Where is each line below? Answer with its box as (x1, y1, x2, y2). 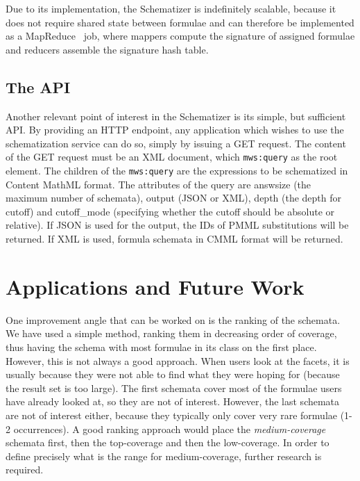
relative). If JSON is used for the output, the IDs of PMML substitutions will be (6, 218, 349, 232)
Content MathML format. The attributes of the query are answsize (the (6, 177, 311, 191)
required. (6, 462, 44, 477)
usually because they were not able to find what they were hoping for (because (6, 367, 340, 382)
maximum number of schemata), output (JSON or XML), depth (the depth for (6, 190, 342, 205)
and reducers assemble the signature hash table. (6, 42, 209, 56)
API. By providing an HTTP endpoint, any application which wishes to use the (6, 122, 344, 137)
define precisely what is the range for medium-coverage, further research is (6, 448, 322, 463)
